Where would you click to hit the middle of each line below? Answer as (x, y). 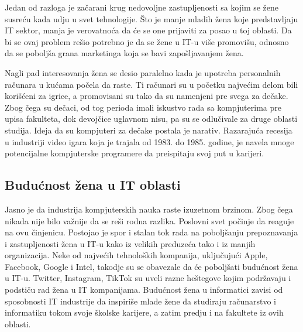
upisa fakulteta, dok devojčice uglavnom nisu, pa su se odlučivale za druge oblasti (151, 119)
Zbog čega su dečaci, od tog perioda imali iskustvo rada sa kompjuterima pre (143, 107)
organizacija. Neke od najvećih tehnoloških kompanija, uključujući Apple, (136, 255)
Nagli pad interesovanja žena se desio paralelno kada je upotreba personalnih (143, 72)
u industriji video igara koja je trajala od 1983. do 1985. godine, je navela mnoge (149, 141)
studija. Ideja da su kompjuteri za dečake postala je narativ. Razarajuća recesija (149, 130)
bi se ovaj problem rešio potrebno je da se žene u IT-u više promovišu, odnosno (147, 41)
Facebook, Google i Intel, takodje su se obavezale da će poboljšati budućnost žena (151, 266)
